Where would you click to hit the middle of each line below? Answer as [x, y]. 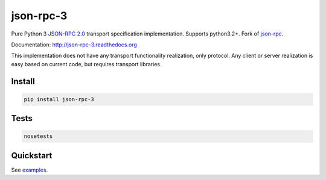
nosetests [38, 136]
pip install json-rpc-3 [59, 99]
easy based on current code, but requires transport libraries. [86, 64]
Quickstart [32, 156]
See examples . [30, 170]
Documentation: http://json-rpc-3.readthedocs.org [74, 45]
